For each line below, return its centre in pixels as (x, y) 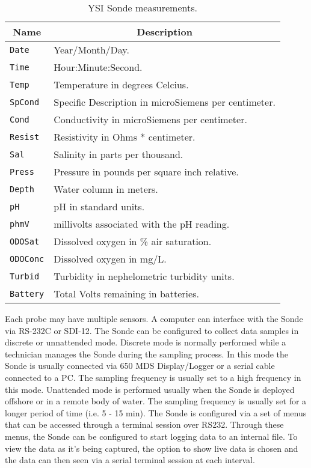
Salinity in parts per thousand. (119, 154)
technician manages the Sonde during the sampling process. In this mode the (147, 354)
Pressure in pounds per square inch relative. (146, 172)
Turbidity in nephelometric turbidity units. (144, 276)
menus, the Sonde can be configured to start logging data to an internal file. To (151, 436)
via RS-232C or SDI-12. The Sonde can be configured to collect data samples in (152, 330)
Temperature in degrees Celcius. (121, 84)
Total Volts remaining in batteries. (126, 293)
